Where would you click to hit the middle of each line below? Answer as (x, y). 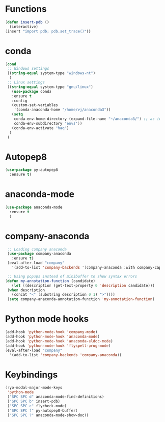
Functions (26, 9)
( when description (26, 290)
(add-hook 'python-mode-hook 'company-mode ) (51, 332)
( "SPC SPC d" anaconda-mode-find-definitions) (56, 397)
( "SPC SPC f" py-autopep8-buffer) (42, 410)
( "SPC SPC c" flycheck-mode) (37, 406)
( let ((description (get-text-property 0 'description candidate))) (83, 285)
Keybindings (31, 375)
